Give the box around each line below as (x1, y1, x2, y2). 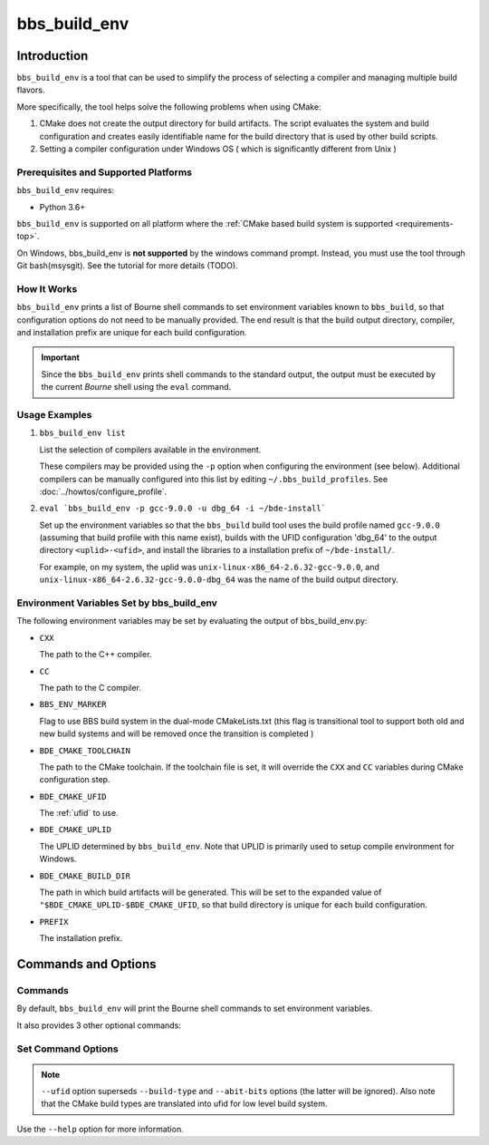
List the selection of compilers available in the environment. (39, 444, 262, 455)
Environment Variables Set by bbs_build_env (16, 597, 217, 609)
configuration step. (39, 774, 110, 785)
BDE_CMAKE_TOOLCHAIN (39, 745, 131, 756)
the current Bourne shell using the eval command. (41, 382, 232, 393)
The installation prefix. (39, 933, 123, 944)
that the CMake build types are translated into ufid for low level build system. (41, 1098, 328, 1110)
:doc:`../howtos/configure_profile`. (39, 486, 168, 497)
